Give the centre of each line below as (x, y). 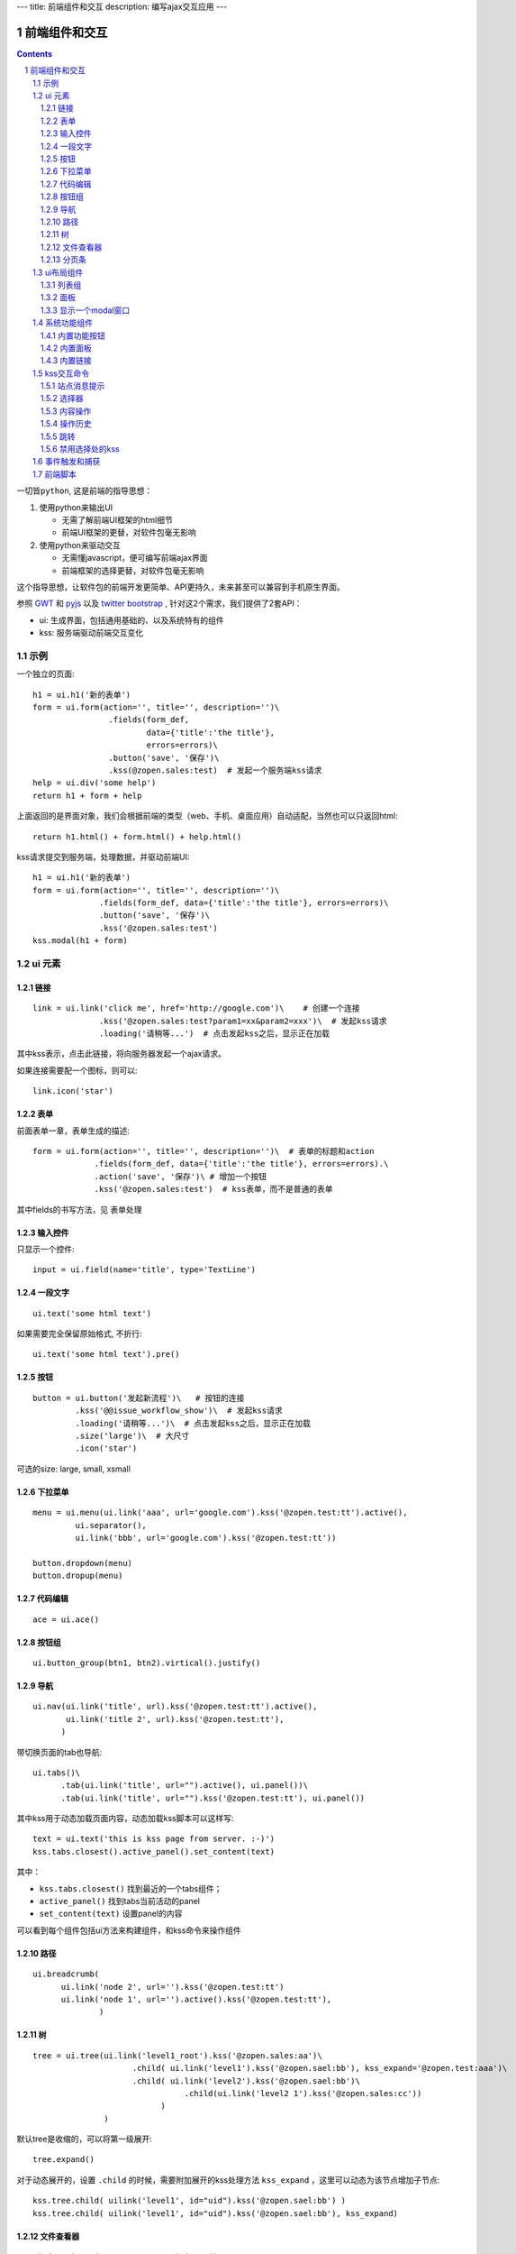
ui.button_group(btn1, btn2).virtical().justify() (147, 1663)
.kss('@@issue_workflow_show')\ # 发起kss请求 (179, 1411)
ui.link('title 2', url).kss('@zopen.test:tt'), (175, 1719)
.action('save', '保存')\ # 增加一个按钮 (181, 1176)
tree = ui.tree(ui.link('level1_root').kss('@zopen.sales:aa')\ (178, 2055)
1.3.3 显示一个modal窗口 (86, 310)
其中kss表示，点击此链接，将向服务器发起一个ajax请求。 (122, 1054)
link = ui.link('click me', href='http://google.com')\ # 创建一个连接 (196, 1008)
